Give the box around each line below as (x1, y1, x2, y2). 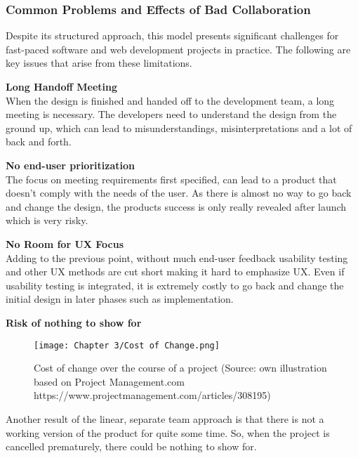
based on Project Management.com (34, 374, 185, 388)
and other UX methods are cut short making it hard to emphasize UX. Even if (6, 264, 345, 279)
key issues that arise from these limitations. (6, 55, 192, 70)
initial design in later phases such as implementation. (6, 292, 234, 306)
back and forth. (6, 134, 72, 149)
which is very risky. (6, 213, 88, 228)
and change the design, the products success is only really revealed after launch (6, 199, 347, 214)
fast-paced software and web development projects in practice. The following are (6, 41, 351, 56)
